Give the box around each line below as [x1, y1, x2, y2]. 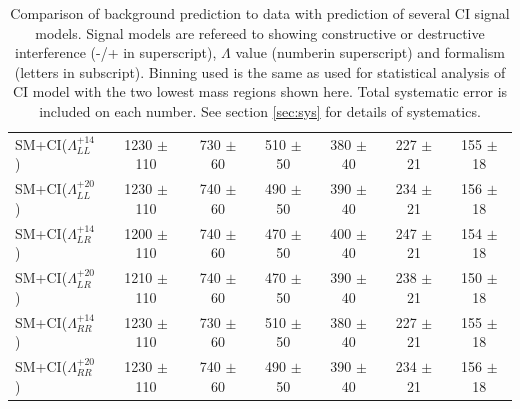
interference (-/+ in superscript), [15, 42, 217, 63]
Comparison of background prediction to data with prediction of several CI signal [10, 3, 510, 23]
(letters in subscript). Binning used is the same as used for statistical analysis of [14, 61, 506, 82]
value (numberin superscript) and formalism [235, 42, 505, 63]
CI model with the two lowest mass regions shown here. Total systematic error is [12, 81, 508, 102]
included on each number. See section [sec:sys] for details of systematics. [39, 100, 481, 121]
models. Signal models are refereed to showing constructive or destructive [35, 22, 485, 43]
